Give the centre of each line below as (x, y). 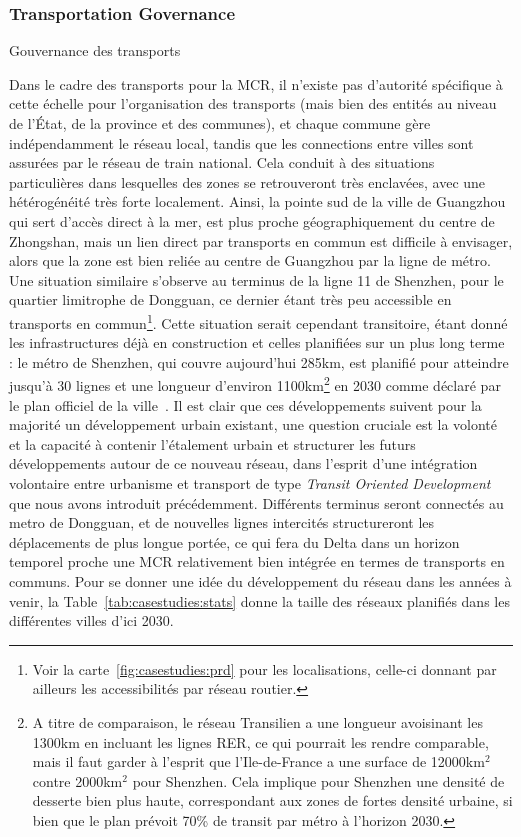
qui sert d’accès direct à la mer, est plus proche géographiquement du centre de (252, 220)
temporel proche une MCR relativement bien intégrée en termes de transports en (257, 561)
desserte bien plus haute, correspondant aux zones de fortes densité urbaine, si (272, 800)
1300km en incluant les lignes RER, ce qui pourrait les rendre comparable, (260, 741)
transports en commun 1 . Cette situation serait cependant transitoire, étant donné (258, 321)
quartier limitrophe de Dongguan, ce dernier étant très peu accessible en (230, 299)
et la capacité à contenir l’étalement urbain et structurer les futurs (212, 443)
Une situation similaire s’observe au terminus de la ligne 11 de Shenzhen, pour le (256, 279)
